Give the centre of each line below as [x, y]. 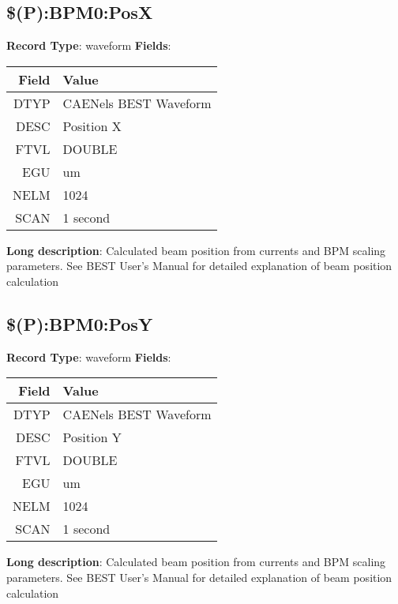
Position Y [92, 437]
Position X [92, 126]
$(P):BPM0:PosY [80, 323]
